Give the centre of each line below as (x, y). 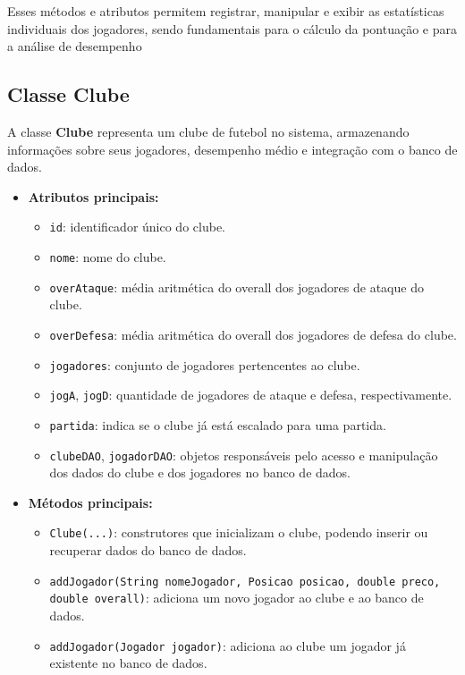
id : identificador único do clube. (137, 227)
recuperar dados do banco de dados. (148, 550)
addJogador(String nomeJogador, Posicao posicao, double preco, (245, 582)
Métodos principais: (90, 502)
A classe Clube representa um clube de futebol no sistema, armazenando (208, 131)
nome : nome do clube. (108, 257)
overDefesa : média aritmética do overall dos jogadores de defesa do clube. (253, 334)
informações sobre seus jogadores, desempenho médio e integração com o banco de (232, 149)
